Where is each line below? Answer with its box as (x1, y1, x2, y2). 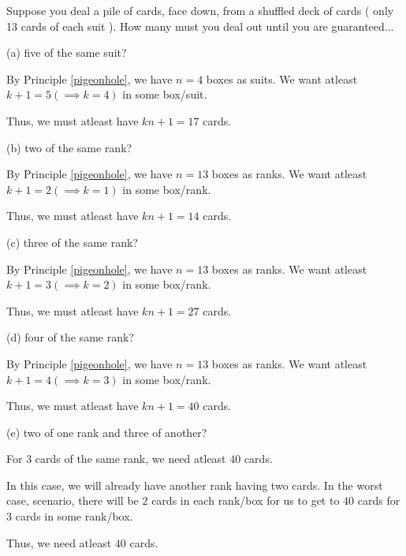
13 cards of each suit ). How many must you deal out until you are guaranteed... (6, 17, 394, 34)
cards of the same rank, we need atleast (35, 450, 226, 467)
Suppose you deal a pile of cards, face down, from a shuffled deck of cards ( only (6, 2, 394, 18)
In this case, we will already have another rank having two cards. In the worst (6, 476, 383, 493)
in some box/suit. (122, 86, 207, 103)
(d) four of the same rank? (6, 329, 134, 345)
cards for (357, 492, 400, 509)
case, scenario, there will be (6, 492, 139, 509)
